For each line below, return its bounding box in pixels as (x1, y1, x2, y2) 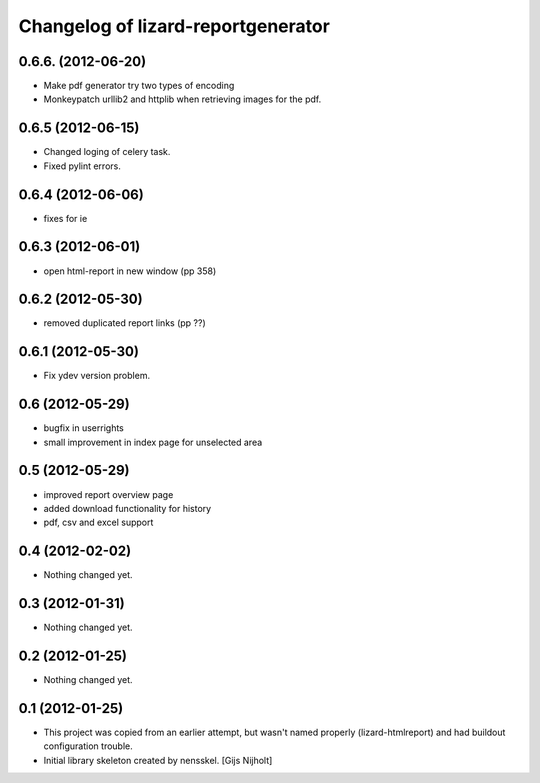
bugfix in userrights (43, 422, 125, 434)
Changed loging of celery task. (43, 146, 171, 158)
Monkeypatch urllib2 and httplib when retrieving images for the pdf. (43, 93, 322, 105)
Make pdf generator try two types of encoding (43, 80, 235, 92)
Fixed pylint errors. (43, 160, 122, 172)
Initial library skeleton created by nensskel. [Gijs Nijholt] (43, 754, 273, 766)
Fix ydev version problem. (43, 370, 150, 382)
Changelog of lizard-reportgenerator (18, 15, 330, 37)
